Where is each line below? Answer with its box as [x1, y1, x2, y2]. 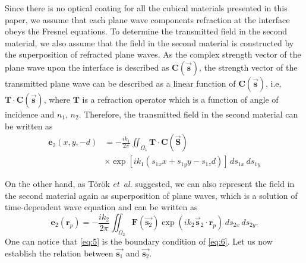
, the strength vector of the [198, 61, 298, 73]
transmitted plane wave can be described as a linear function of [5, 77, 236, 89]
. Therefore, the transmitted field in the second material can [78, 107, 298, 120]
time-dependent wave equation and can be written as [5, 201, 198, 213]
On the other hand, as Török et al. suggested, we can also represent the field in [5, 178, 295, 190]
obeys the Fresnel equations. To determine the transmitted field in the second [5, 25, 288, 37]
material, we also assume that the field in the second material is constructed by [5, 36, 294, 49]
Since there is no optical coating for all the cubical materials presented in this [5, 2, 288, 14]
